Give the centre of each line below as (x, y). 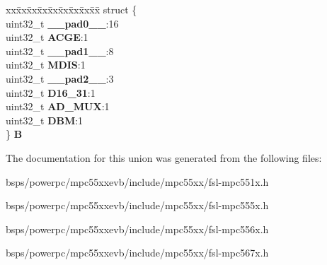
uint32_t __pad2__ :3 (60, 78)
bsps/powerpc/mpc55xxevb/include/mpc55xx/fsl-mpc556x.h (137, 229)
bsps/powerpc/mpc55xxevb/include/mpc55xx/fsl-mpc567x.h (137, 253)
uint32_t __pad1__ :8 (60, 51)
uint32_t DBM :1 (45, 120)
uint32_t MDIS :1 (46, 65)
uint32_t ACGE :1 (47, 37)
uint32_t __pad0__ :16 (62, 23)
